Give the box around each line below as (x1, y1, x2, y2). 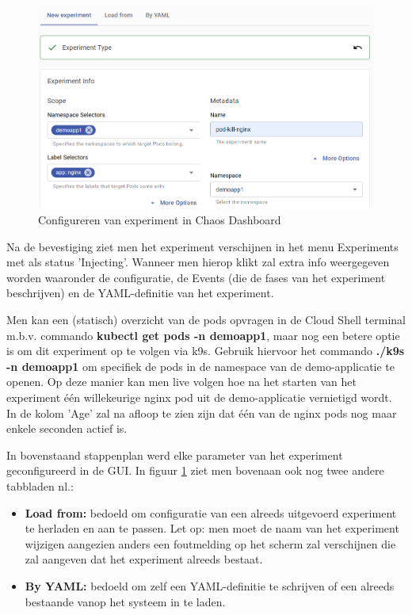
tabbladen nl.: (6, 477, 74, 494)
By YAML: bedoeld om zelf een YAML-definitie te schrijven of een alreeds (25, 577, 395, 594)
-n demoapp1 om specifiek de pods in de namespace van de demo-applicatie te (6, 357, 395, 374)
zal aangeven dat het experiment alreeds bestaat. (25, 551, 263, 567)
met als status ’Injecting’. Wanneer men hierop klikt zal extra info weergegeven (6, 254, 390, 270)
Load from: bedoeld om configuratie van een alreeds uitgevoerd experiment (25, 504, 397, 521)
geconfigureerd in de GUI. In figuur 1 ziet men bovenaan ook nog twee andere (6, 462, 384, 479)
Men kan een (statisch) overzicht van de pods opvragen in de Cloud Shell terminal (6, 311, 406, 328)
